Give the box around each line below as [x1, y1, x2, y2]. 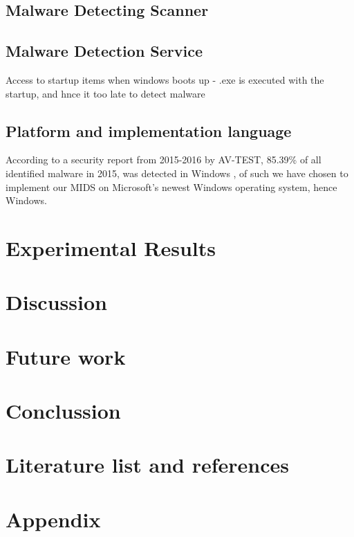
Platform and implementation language [6, 120, 292, 141]
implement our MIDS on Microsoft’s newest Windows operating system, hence [6, 179, 337, 194]
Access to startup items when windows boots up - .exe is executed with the [6, 72, 324, 87]
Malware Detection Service [6, 40, 203, 62]
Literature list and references [6, 450, 289, 479]
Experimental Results [6, 233, 216, 262]
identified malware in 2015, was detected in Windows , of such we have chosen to [6, 165, 348, 180]
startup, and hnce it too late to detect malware [6, 86, 205, 100]
